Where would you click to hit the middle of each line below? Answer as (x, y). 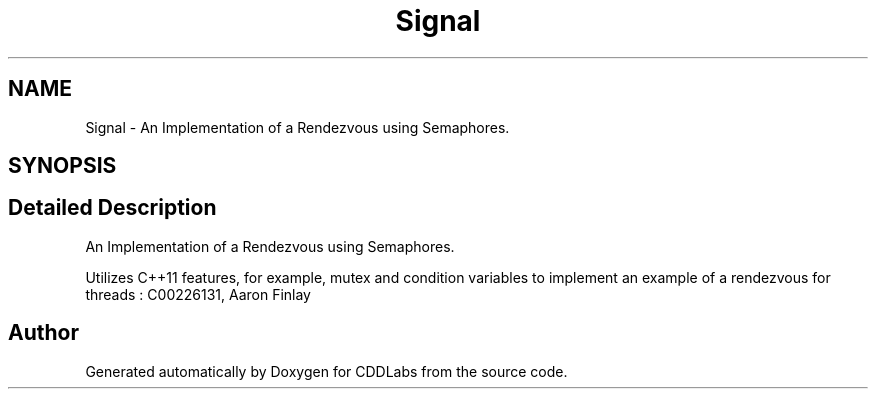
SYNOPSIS (62, 166)
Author (43, 333)
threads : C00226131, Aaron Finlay (198, 294)
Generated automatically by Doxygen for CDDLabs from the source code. (326, 371)
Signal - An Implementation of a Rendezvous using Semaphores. (297, 127)
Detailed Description (112, 208)
